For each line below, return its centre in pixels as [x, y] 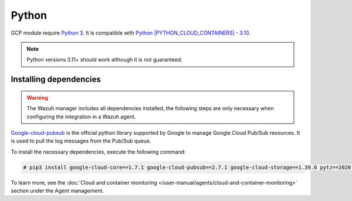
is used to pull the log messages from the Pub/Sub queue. [81, 141]
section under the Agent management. [57, 191]
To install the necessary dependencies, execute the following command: [98, 152]
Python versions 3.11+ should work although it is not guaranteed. [105, 60]
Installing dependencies [56, 79]
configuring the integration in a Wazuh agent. [81, 117]
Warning [37, 97]
